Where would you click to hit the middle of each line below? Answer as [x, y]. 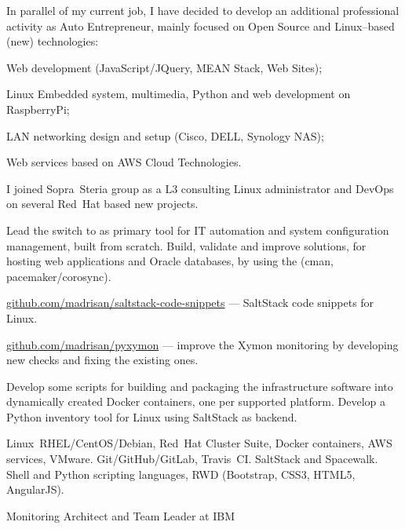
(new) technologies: [53, 41]
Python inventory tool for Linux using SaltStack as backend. [152, 416]
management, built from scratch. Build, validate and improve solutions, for [186, 245]
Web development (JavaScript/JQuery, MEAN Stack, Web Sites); [164, 67]
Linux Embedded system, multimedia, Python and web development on [179, 94]
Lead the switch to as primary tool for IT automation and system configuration [198, 230]
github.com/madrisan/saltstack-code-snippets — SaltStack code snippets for [190, 303]
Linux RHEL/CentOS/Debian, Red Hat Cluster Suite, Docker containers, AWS [199, 443]
